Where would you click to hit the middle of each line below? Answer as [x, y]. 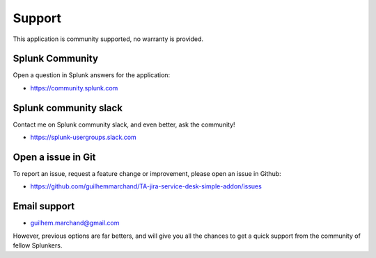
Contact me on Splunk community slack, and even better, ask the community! [124, 124]
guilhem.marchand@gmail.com [75, 223]
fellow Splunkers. [38, 245]
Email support [44, 206]
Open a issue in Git [54, 157]
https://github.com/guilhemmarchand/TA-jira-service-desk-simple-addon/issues [146, 186]
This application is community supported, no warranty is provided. [108, 39]
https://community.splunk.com [74, 88]
